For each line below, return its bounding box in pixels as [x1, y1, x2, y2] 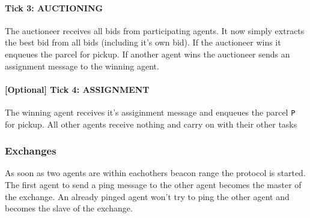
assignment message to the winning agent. [5, 59, 159, 72]
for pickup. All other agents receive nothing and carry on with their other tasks [5, 117, 297, 130]
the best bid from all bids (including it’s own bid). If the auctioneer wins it [5, 36, 281, 49]
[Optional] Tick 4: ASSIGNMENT [5, 83, 150, 95]
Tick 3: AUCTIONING [5, 1, 103, 14]
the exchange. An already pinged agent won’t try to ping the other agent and [5, 190, 290, 202]
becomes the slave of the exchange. [5, 202, 133, 214]
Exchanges [5, 143, 56, 158]
